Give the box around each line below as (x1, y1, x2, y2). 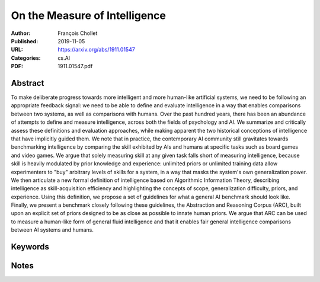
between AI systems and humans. (11, 226, 94, 233)
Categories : (11, 54, 41, 62)
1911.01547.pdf (57, 63, 93, 70)
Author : (11, 30, 31, 37)
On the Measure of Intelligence (11, 9, 166, 22)
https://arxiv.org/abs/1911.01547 (57, 46, 136, 53)
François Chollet (57, 30, 98, 37)
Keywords (11, 242, 50, 252)
